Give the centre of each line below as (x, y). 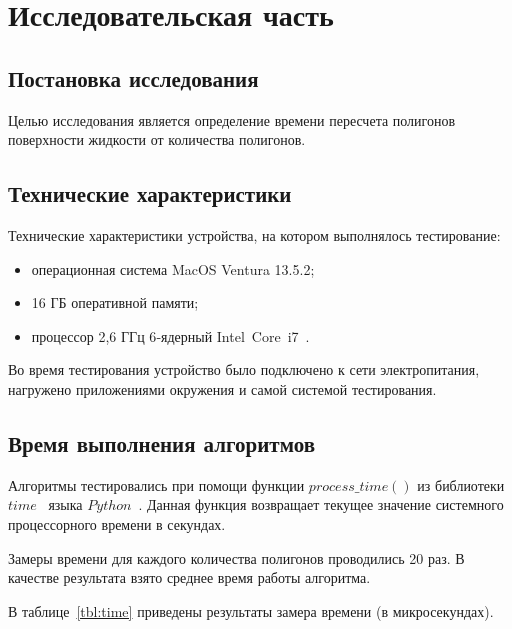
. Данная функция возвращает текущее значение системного (321, 504)
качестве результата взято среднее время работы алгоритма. (189, 577)
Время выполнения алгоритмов (161, 442)
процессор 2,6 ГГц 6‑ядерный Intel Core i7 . (170, 335)
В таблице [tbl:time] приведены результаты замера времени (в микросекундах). (251, 610)
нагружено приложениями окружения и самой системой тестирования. (222, 388)
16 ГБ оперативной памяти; (115, 302)
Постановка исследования (133, 77)
